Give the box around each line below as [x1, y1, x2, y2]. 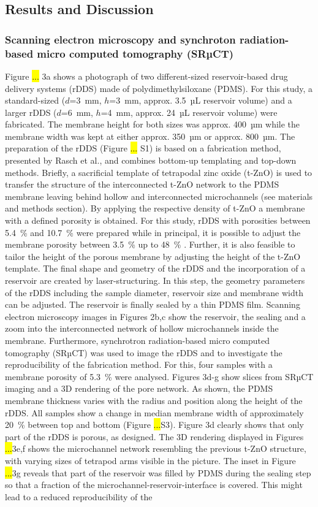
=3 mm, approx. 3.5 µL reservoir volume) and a [109, 94, 292, 107]
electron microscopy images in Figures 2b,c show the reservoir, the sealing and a [5, 310, 306, 322]
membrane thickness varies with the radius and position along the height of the [5, 394, 303, 406]
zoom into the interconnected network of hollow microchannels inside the [5, 322, 279, 335]
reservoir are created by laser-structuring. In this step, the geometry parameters [5, 274, 305, 287]
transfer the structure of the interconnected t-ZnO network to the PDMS [5, 178, 279, 191]
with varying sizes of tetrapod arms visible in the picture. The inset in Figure [5, 454, 296, 467]
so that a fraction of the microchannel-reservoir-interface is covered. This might [5, 478, 303, 491]
